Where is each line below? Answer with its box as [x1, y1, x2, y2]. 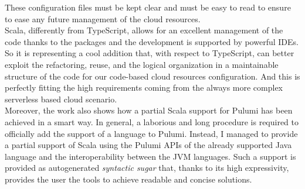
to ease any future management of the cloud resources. [5, 12, 201, 25]
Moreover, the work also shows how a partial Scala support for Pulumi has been [5, 104, 293, 116]
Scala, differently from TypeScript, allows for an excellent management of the [5, 24, 283, 36]
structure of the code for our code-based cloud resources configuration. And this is [5, 70, 300, 82]
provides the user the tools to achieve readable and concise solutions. [5, 173, 252, 185]
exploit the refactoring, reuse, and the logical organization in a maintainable [5, 58, 279, 70]
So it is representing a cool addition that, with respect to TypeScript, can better [5, 47, 294, 59]
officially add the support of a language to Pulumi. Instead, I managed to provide [5, 127, 298, 139]
